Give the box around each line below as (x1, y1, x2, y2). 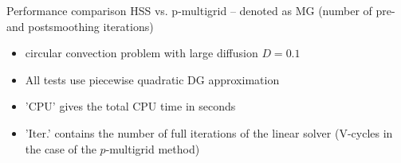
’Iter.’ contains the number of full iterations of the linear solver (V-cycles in (25, 124, 393, 141)
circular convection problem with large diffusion (25, 45, 258, 61)
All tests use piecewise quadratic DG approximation (25, 71, 280, 87)
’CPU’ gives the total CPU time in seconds (25, 98, 236, 114)
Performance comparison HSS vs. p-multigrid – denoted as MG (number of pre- (6, 2, 395, 18)
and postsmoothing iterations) (6, 17, 154, 34)
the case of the (25, 140, 96, 157)
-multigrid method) (105, 140, 200, 157)
